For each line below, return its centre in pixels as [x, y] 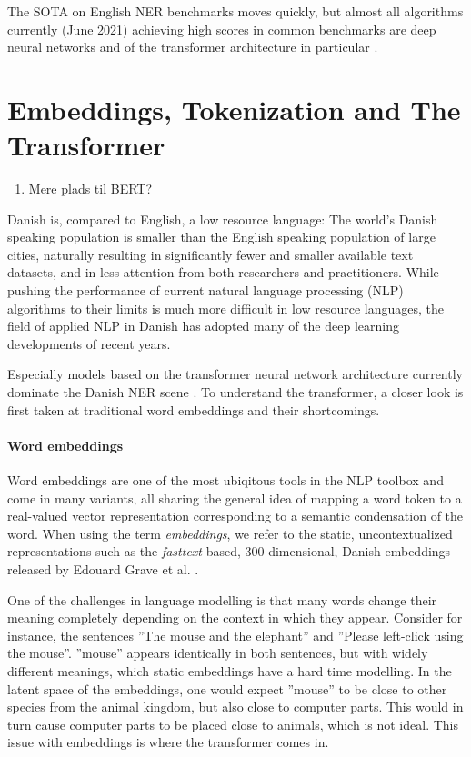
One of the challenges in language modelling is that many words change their [222, 599]
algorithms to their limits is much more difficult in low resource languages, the [226, 308]
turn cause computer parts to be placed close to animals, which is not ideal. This [233, 724]
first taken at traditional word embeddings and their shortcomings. [194, 409]
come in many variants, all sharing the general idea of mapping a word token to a [235, 498]
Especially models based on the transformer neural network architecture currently [235, 374]
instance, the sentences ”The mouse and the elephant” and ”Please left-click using [235, 635]
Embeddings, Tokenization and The [234, 109]
